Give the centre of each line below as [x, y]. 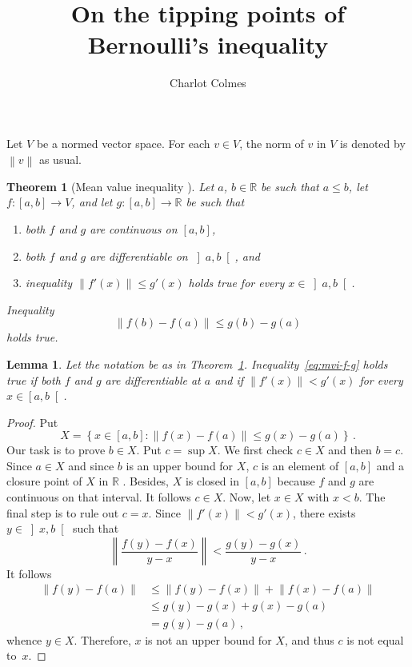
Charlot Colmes [208, 83]
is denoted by [373, 143]
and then [350, 450]
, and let [92, 202]
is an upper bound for [180, 465]
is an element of [300, 465]
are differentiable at [153, 379]
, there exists [324, 512]
